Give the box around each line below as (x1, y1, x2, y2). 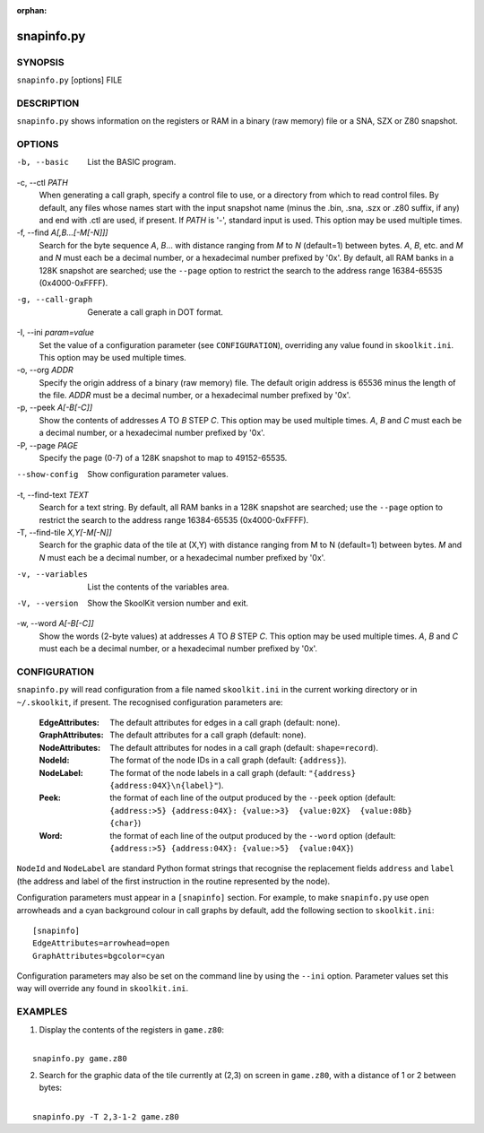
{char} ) (109, 817, 142, 829)
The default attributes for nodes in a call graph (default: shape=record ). (109, 742, 378, 753)
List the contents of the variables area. (87, 581, 229, 592)
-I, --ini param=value (16, 327, 94, 338)
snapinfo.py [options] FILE (16, 74, 123, 85)
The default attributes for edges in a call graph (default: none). (109, 718, 341, 728)
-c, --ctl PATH (16, 177, 69, 187)
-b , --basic (16, 157, 69, 168)
